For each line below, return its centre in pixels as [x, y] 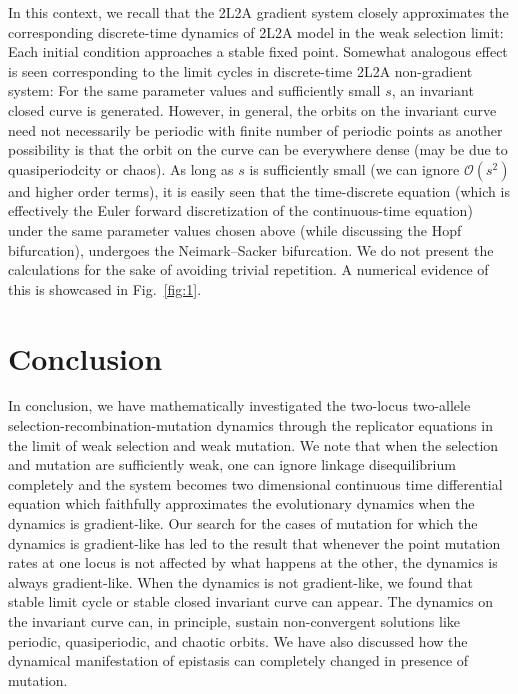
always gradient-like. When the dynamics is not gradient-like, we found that [241, 581]
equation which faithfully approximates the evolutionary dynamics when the [241, 503]
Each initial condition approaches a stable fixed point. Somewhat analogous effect [258, 51]
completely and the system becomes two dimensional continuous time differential [255, 483]
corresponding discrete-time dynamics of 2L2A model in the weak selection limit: [256, 31]
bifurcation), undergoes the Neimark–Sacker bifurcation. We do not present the [251, 249]
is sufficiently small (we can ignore [354, 168]
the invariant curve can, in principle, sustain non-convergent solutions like [234, 620]
